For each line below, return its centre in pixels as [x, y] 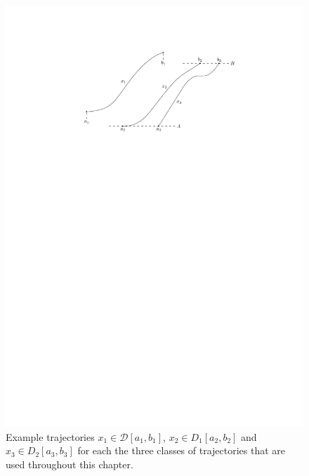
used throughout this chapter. [70, 464]
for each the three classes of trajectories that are [182, 450]
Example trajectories [50, 436]
